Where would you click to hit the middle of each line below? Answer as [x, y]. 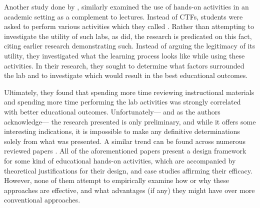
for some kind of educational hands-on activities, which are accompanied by [120, 160]
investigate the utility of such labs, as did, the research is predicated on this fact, [128, 36]
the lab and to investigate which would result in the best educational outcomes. [126, 75]
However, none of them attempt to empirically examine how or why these [117, 180]
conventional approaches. [42, 200]
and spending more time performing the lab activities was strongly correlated [122, 102]
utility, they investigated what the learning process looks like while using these [124, 55]
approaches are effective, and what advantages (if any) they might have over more [129, 190]
